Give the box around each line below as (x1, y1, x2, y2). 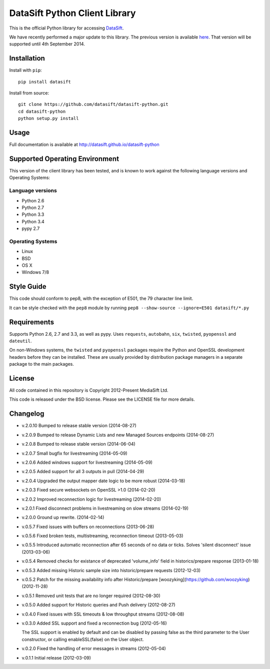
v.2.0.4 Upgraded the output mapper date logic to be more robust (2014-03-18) (21, 478, 185, 484)
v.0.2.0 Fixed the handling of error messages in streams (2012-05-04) (21, 646, 166, 652)
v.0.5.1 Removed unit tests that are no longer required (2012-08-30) (21, 593, 160, 599)
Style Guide (9, 282, 47, 291)
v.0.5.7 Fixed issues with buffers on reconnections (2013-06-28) (21, 524, 154, 530)
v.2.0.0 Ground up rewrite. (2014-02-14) (21, 515, 104, 521)
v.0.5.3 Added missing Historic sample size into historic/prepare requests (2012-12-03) (21, 567, 201, 573)
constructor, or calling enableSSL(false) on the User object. (21, 636, 144, 642)
